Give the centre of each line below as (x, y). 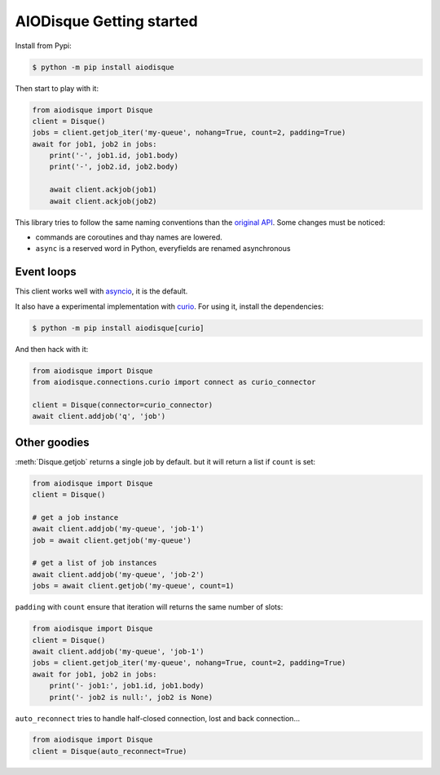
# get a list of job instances (95, 563)
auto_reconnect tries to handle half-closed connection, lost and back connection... (158, 718)
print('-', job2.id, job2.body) (114, 167)
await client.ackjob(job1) (103, 190)
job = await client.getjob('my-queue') (112, 540)
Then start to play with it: (57, 88)
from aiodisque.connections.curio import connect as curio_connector (174, 382)
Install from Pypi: (44, 46)
